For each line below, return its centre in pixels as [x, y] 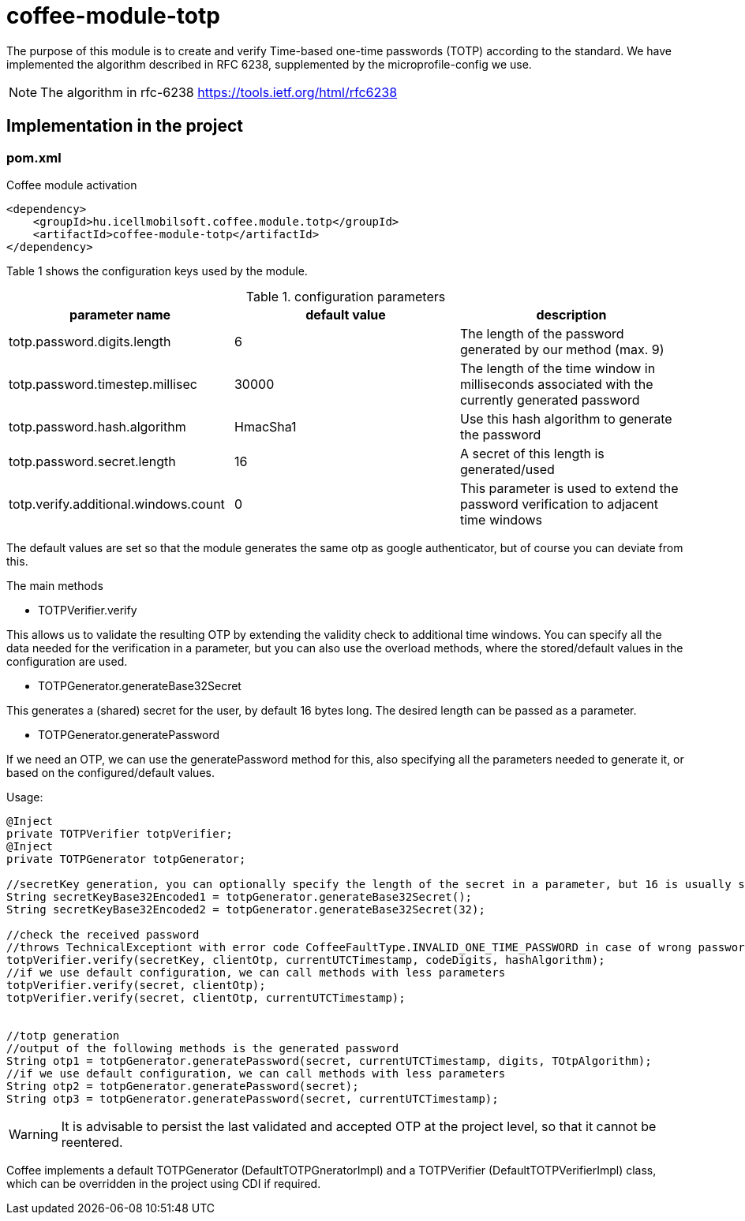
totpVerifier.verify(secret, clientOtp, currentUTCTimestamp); [206, 997]
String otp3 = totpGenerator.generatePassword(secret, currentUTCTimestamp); [253, 1098]
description [571, 314]
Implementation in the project [125, 126]
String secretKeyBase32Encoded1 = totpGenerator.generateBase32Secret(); [240, 896]
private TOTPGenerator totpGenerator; [126, 859]
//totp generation [63, 1035]
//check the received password [103, 934]
